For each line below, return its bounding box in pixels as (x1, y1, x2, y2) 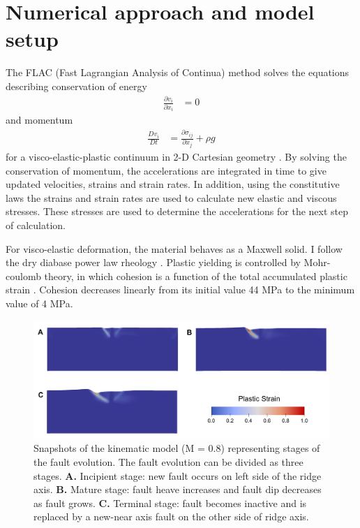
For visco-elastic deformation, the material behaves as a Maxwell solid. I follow (6, 241, 343, 256)
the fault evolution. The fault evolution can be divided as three (33, 455, 303, 469)
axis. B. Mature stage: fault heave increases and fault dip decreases (33, 482, 322, 497)
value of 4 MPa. (6, 295, 73, 310)
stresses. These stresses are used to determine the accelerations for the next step (6, 204, 349, 219)
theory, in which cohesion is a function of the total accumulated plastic (44, 268, 347, 283)
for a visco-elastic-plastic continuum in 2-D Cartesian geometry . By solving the (6, 149, 347, 163)
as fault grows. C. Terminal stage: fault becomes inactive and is (33, 495, 307, 510)
